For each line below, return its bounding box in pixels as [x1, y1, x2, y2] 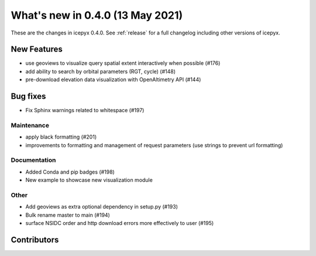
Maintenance [11, 121, 50, 129]
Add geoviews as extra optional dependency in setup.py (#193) [25, 203, 178, 210]
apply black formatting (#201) [25, 133, 97, 140]
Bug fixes [11, 91, 46, 102]
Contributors [11, 234, 59, 245]
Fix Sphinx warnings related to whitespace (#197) [25, 107, 145, 114]
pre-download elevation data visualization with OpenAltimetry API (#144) [25, 76, 201, 83]
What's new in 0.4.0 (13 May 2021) [11, 9, 183, 22]
